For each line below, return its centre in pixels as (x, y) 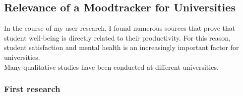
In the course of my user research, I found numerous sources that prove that (120, 28)
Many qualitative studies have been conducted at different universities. (111, 67)
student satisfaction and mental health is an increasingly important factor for (121, 47)
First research (32, 89)
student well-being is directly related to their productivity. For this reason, (117, 37)
